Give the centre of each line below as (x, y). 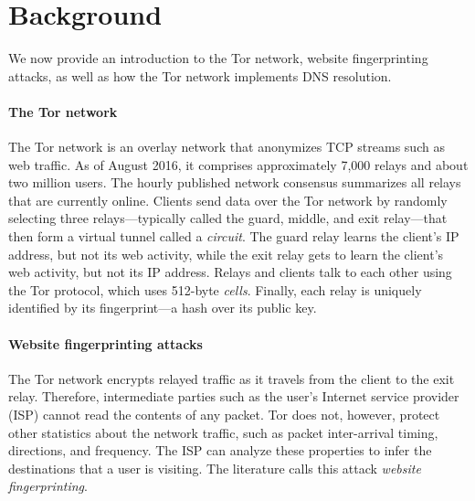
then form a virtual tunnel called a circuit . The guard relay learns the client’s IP (234, 236)
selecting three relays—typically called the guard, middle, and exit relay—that (228, 218)
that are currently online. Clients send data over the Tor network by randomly (228, 200)
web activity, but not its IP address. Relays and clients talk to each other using (230, 272)
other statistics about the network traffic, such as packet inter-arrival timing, (223, 432)
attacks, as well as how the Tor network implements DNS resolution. (200, 75)
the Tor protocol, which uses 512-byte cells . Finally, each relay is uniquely (215, 289)
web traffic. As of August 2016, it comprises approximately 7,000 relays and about (238, 164)
